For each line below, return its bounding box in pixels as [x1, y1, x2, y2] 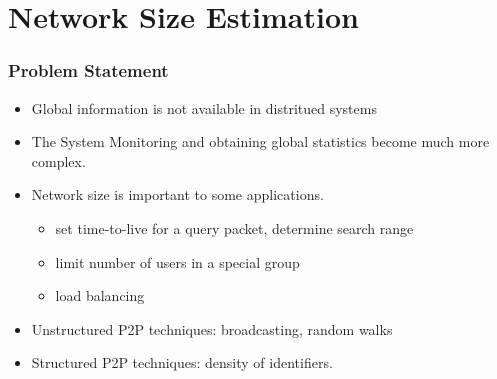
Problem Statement [8, 58, 169, 83]
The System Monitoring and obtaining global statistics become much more [31, 131, 490, 152]
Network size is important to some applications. [31, 184, 324, 205]
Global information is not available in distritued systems [31, 97, 377, 118]
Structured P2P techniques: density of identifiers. [31, 352, 333, 373]
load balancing [55, 285, 145, 306]
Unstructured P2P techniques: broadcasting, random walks [31, 318, 393, 339]
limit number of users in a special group [55, 251, 300, 272]
